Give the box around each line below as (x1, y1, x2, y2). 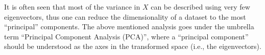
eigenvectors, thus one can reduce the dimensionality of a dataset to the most (4, 11, 246, 22)
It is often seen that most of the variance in (4, 2, 140, 12)
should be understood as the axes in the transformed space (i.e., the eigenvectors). (4, 41, 261, 51)
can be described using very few (151, 2, 250, 12)
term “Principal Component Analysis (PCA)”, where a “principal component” (4, 31, 249, 41)
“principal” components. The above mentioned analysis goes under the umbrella (4, 21, 254, 32)
